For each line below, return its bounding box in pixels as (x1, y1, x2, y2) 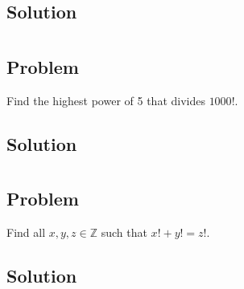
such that (101, 224, 147, 241)
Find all (6, 224, 46, 241)
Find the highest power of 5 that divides (6, 92, 205, 108)
